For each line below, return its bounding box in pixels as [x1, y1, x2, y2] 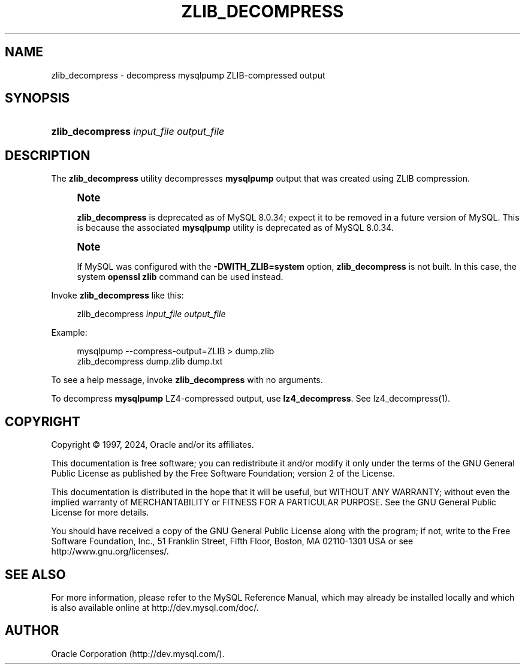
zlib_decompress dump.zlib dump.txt [77, 356, 223, 367]
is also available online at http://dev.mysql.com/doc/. [51, 602, 259, 613]
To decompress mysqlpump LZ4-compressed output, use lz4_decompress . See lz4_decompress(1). [51, 393, 451, 404]
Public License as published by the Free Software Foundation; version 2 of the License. [51, 468, 395, 479]
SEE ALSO [5, 566, 66, 582]
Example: [51, 327, 87, 338]
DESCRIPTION [5, 147, 90, 163]
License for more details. [51, 507, 149, 518]
